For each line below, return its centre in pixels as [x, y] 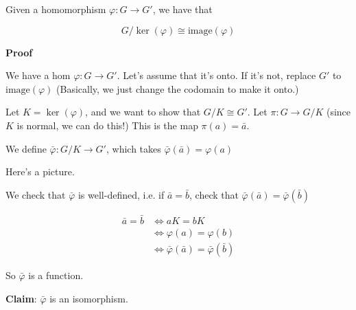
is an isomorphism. [89, 298]
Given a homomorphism [56, 9]
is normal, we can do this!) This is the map [107, 125]
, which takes [133, 148]
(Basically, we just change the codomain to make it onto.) [178, 88]
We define [26, 148]
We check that [36, 194]
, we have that [182, 9]
